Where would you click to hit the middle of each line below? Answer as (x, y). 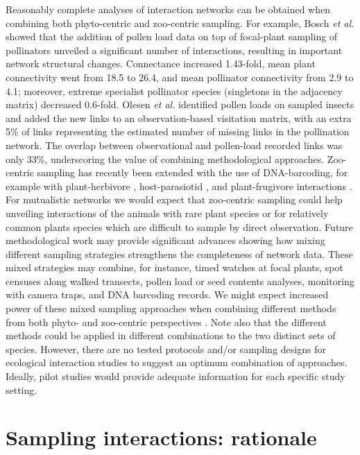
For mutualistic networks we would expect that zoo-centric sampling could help (174, 199)
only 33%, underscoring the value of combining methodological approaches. (165, 158)
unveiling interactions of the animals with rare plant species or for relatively (167, 213)
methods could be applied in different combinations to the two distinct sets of (171, 335)
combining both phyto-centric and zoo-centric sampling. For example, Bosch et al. (180, 23)
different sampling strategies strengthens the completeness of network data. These (179, 254)
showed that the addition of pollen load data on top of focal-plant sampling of (172, 36)
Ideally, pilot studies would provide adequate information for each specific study (175, 376)
